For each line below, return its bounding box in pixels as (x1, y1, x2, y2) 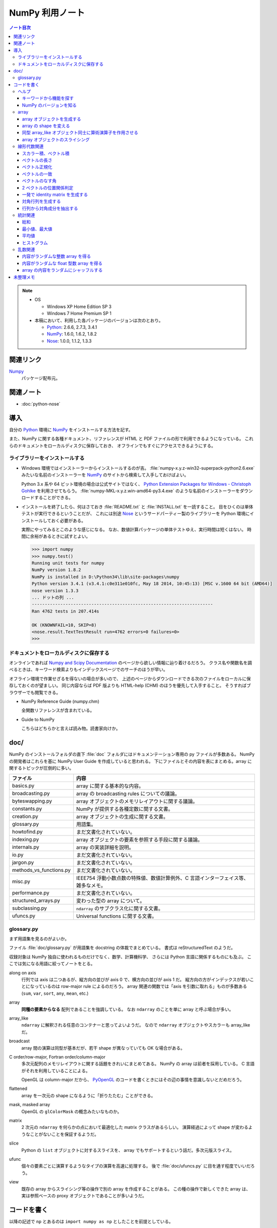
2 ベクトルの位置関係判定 (22, 185, 74, 191)
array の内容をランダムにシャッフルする (22, 267, 103, 273)
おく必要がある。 (51, 517, 86, 523)
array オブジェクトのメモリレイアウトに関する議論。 (76, 798, 198, 805)
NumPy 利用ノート (9, 7, 85, 18)
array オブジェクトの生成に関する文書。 (76, 813, 169, 820)
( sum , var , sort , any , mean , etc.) (21, 990, 89, 996)
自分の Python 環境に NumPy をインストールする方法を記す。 (9, 426, 133, 432)
